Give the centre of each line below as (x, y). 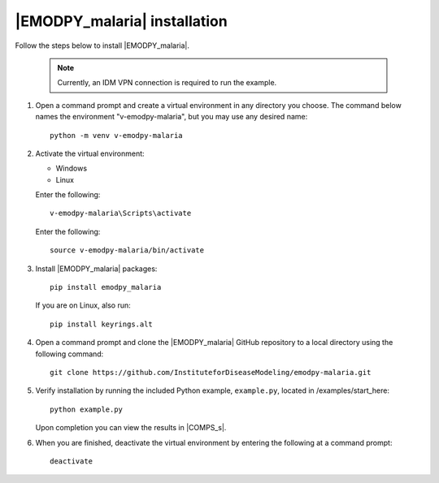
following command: (70, 354)
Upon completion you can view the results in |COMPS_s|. (131, 428)
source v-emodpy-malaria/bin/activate (127, 250)
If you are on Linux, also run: (83, 305)
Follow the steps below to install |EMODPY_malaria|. (102, 45)
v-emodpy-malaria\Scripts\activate (121, 213)
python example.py (87, 409)
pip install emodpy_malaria (106, 287)
